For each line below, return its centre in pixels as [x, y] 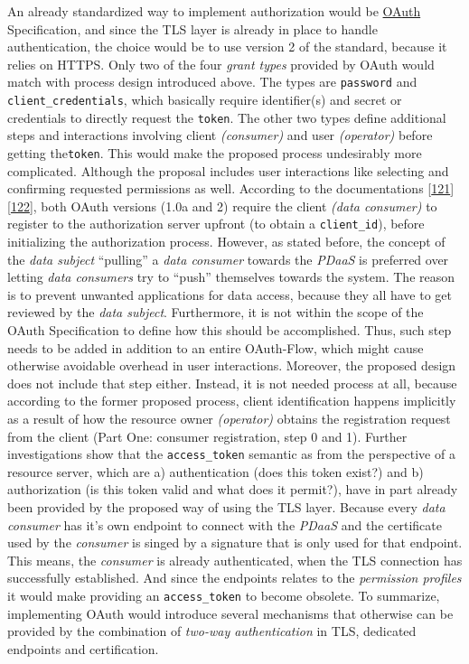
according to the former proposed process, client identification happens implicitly [232, 401]
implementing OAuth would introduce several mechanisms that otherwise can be [230, 613]
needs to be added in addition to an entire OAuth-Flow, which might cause [216, 347]
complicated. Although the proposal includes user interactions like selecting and [228, 170]
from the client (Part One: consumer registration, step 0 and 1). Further [207, 436]
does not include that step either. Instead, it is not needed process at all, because [232, 383]
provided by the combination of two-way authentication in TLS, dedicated [212, 631]
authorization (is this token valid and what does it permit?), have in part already [233, 489]
